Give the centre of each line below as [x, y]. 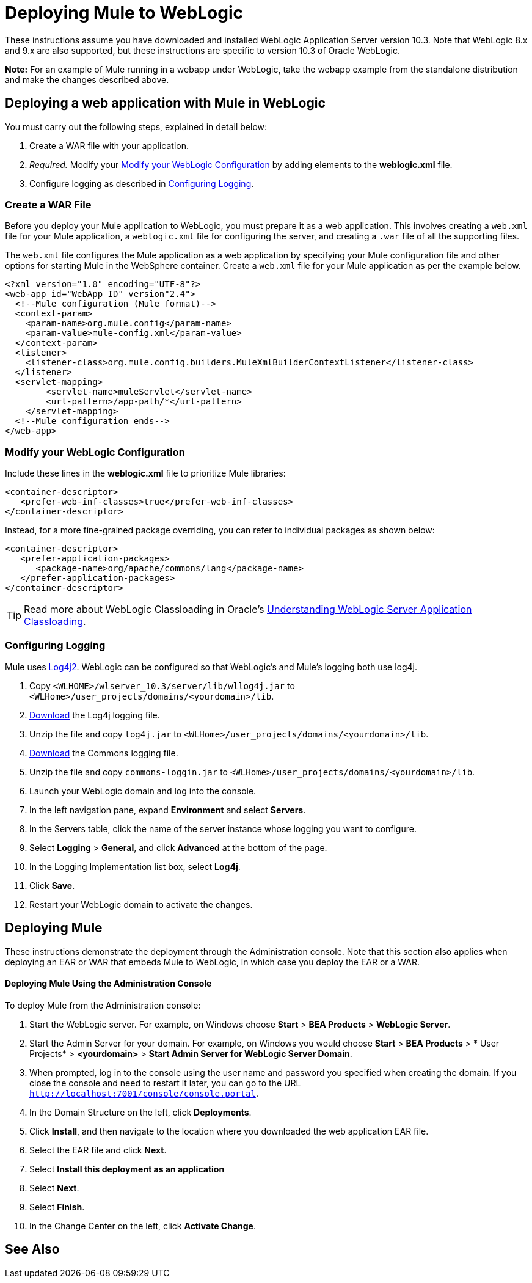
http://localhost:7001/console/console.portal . [144, 1093]
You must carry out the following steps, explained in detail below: [136, 126]
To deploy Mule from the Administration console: [103, 1005]
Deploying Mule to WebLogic [124, 13]
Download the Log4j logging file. [95, 715]
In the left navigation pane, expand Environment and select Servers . [168, 810]
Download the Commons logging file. [104, 753]
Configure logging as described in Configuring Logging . [142, 183]
